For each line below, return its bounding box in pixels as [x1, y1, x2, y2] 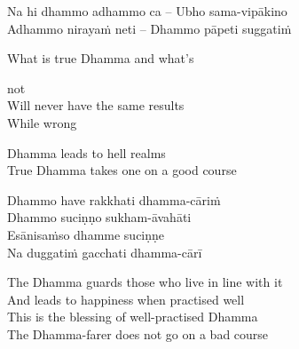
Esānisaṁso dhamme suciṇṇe [7, 225, 165, 243]
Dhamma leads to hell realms [7, 143, 166, 162]
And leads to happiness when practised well [7, 290, 245, 308]
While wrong [7, 113, 77, 131]
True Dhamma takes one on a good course [7, 161, 237, 179]
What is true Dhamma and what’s [7, 49, 194, 67]
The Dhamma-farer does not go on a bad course [7, 324, 269, 343]
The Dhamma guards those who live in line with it [7, 273, 283, 291]
